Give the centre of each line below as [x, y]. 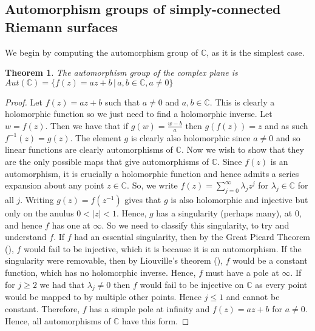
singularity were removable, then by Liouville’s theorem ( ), [114, 260]
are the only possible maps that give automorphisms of [107, 161]
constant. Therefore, [42, 308]
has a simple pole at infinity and [150, 308]
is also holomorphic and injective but [239, 199]
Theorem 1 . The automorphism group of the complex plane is [121, 72]
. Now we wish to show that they [242, 149]
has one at [71, 225]
